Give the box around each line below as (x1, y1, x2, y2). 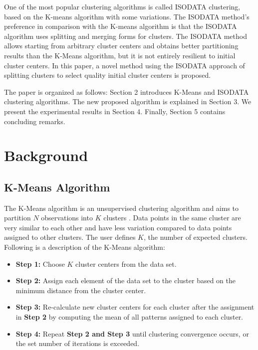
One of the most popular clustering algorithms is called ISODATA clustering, (4, 1, 241, 11)
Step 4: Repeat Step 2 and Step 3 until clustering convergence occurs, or (15, 328, 249, 339)
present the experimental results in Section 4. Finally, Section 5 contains (4, 106, 226, 116)
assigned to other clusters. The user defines (4, 232, 136, 242)
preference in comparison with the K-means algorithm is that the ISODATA (4, 21, 237, 31)
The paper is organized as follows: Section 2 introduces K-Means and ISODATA (4, 86, 249, 97)
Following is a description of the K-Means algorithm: (4, 242, 165, 252)
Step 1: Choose (15, 258, 65, 269)
